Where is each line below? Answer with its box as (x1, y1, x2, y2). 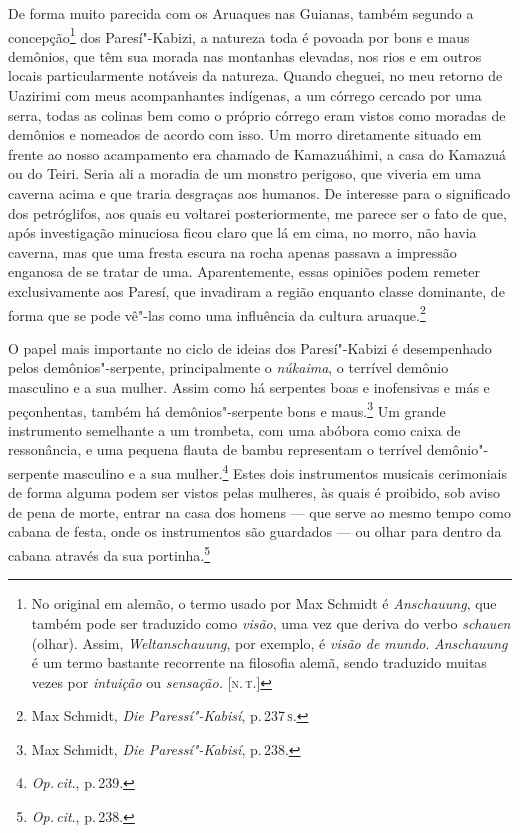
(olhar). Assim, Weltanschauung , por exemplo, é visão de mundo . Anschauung (31, 632, 508, 653)
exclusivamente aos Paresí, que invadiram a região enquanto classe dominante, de (8, 280, 505, 301)
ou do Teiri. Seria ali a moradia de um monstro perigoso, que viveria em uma (8, 163, 482, 184)
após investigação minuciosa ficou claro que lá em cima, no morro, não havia (8, 222, 477, 243)
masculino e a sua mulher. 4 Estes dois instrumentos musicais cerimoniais (63, 460, 507, 483)
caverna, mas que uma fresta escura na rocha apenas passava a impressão (8, 241, 457, 262)
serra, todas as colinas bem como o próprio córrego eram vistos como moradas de (8, 104, 506, 125)
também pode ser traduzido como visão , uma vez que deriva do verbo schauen (31, 612, 511, 633)
